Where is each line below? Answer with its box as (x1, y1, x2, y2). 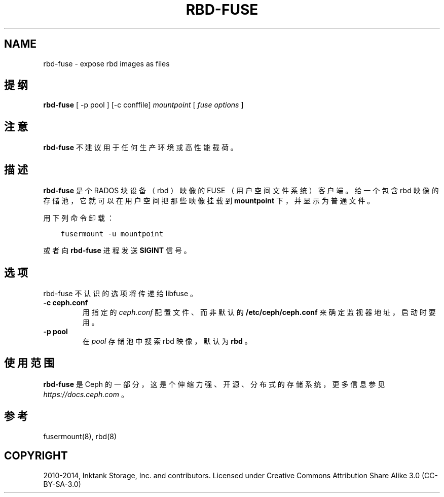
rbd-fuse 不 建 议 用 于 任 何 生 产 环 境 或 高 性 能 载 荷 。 (43, 143, 238, 152)
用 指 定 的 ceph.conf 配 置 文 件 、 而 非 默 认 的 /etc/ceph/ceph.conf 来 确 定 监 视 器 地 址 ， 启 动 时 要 (82, 307, 436, 316)
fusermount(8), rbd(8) (43, 432, 117, 441)
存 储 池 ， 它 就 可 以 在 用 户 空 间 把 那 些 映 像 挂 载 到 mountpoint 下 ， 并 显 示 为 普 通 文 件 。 (43, 196, 375, 205)
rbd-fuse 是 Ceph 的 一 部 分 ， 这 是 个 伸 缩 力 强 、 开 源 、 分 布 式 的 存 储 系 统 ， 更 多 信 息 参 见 (43, 379, 385, 388)
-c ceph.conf (43, 298, 88, 307)
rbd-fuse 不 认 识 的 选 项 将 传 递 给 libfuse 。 (43, 289, 198, 298)
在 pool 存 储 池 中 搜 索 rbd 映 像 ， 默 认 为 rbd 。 (82, 336, 252, 345)
